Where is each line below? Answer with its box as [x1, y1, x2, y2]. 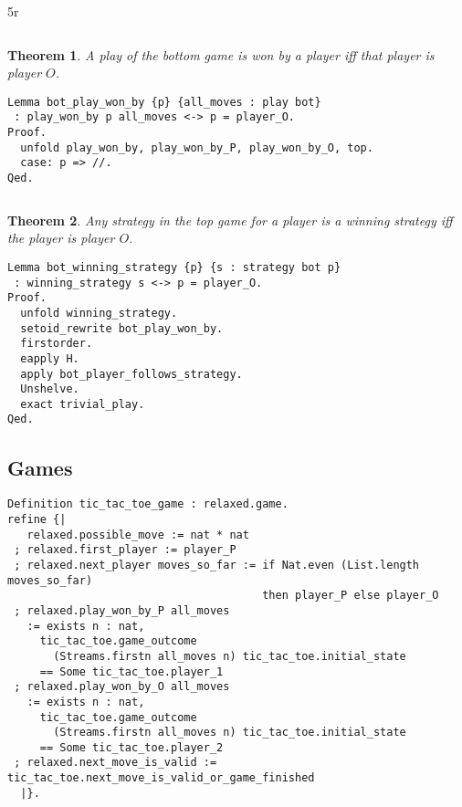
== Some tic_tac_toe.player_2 [39, 740, 224, 754]
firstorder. [20, 337, 93, 351]
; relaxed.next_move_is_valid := [14, 756, 217, 770]
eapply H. [20, 351, 79, 365]
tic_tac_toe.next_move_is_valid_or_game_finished [7, 771, 315, 785]
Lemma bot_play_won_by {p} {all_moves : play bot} [7, 95, 321, 109]
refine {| [7, 512, 67, 526]
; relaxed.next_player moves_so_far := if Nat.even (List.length [14, 558, 420, 571]
